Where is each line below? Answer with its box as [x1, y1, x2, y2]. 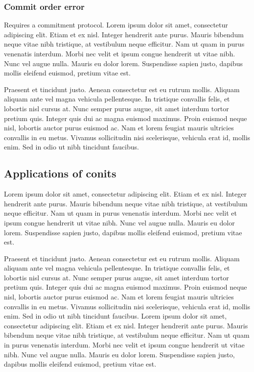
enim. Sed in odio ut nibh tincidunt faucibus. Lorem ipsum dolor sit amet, [4, 311, 227, 321]
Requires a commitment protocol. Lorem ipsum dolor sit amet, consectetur [4, 20, 228, 30]
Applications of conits [4, 166, 116, 181]
